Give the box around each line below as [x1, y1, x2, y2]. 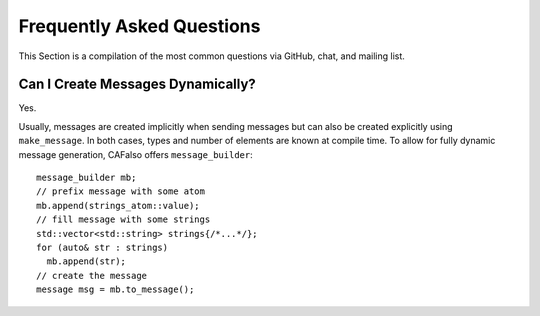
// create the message [36, 270, 148, 281]
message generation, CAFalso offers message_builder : [18, 148, 254, 160]
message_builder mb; [36, 172, 137, 184]
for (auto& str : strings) [36, 241, 169, 253]
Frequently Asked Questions [18, 15, 261, 37]
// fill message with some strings [36, 214, 211, 225]
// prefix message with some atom [36, 186, 205, 197]
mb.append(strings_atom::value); [36, 200, 200, 211]
